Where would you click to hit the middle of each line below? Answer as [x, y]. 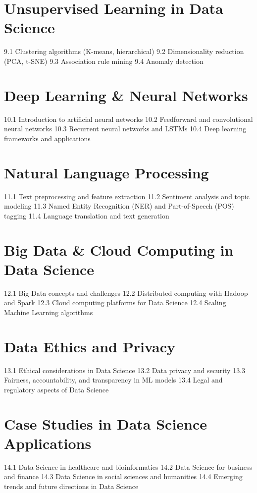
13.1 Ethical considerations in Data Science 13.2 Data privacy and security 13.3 [125, 370]
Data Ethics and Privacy [90, 346]
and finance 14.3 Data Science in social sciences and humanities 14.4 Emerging [123, 476]
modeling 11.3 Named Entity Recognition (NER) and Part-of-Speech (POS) [119, 206]
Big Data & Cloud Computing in [119, 249]
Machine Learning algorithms [49, 312]
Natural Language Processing [106, 172]
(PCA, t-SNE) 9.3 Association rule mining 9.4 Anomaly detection [104, 61]
